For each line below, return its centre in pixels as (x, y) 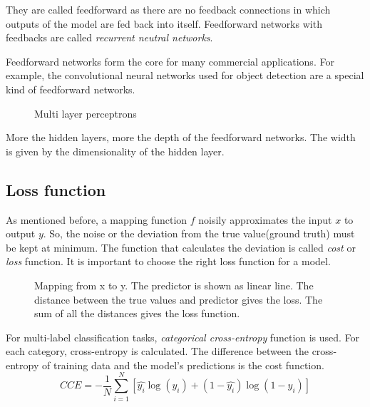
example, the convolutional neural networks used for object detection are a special (185, 75)
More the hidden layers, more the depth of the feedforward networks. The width (181, 137)
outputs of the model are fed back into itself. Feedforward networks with (164, 23)
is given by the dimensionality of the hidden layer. (115, 151)
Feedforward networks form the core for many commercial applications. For (170, 61)
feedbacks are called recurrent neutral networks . (109, 37)
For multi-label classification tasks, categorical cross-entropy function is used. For (183, 337)
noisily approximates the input (265, 219)
